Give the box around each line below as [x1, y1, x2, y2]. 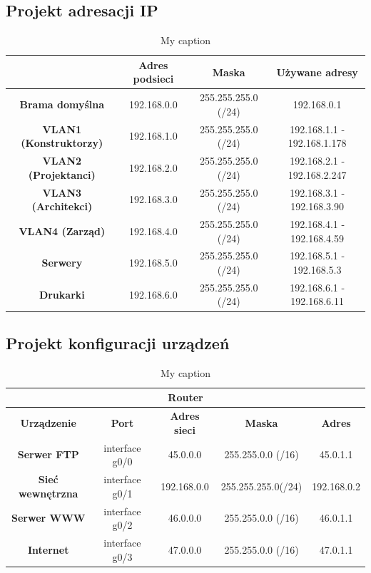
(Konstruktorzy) [21, 135, 103, 150]
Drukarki [39, 286, 85, 301]
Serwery [41, 255, 83, 270]
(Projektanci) [28, 167, 96, 182]
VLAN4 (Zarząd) [19, 223, 106, 238]
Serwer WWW [11, 510, 86, 525]
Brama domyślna [19, 97, 105, 112]
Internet [28, 542, 69, 557]
